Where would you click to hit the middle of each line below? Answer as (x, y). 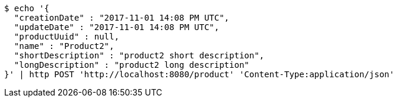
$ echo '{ (27, 8)
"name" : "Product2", (64, 46)
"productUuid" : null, (66, 37)
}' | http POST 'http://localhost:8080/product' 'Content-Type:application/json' (199, 74)
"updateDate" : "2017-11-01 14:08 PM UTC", (117, 27)
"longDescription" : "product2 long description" (132, 65)
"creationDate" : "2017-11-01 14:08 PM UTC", (122, 18)
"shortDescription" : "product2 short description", (139, 55)
